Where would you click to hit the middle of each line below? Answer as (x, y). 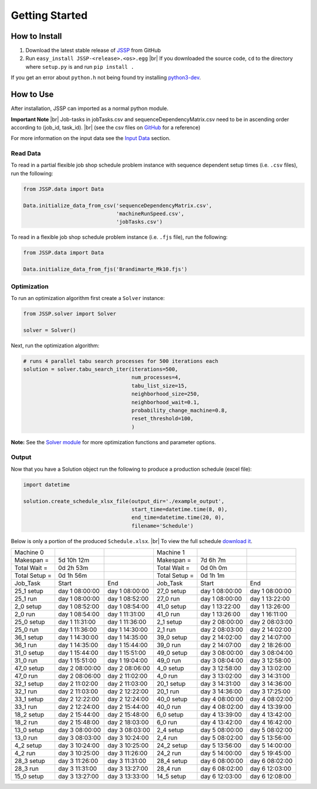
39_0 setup (172, 637)
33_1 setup (29, 699)
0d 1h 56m (72, 575)
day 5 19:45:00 (271, 753)
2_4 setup (170, 730)
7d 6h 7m (213, 560)
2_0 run (25, 614)
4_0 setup (170, 668)
